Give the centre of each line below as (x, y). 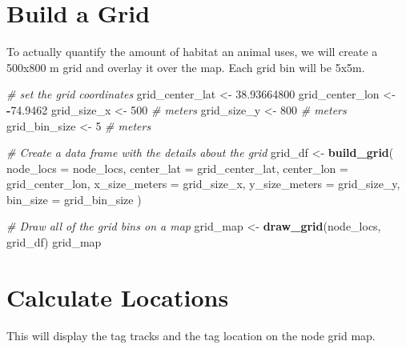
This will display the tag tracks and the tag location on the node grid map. (191, 335)
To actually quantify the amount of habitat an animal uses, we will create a (192, 52)
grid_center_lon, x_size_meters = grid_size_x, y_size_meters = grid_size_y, (203, 184)
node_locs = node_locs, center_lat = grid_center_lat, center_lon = (177, 168)
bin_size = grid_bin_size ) (74, 199)
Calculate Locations (118, 297)
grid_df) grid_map (54, 242)
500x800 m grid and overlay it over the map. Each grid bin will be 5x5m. (186, 67)
